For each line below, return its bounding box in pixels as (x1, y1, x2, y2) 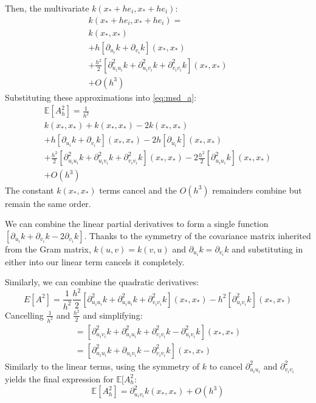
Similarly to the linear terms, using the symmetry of (5, 359, 200, 372)
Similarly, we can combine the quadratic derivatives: (5, 276, 199, 288)
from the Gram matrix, (5, 242, 91, 255)
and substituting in (232, 242, 303, 255)
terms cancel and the (99, 183, 177, 196)
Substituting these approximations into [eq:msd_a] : (5, 90, 197, 103)
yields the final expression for (5, 372, 114, 385)
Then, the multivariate (5, 2, 89, 14)
